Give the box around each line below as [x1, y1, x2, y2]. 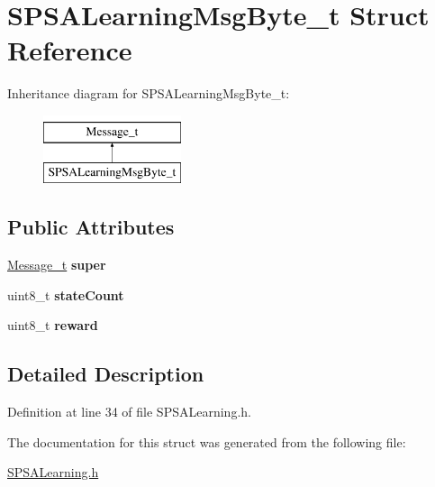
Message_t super [7, 255, 106, 274]
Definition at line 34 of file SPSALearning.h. [7, 402, 251, 421]
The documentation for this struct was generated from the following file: [7, 432, 406, 451]
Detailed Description [7, 360, 204, 388]
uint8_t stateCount [7, 285, 124, 304]
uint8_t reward [7, 316, 98, 335]
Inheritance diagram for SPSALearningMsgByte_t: [7, 84, 290, 103]
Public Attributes [7, 213, 175, 241]
